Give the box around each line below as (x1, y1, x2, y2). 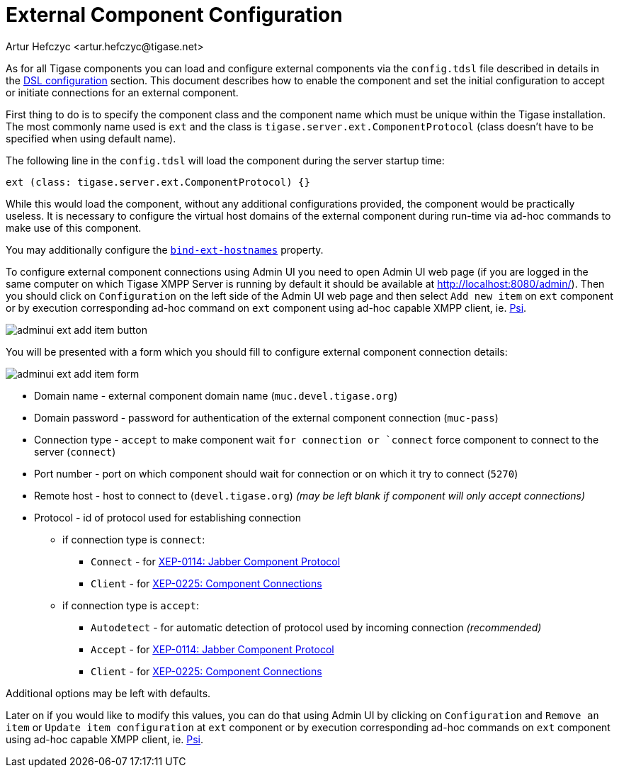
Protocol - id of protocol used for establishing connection (34, 511, 302, 524)
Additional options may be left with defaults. (6, 687, 211, 699)
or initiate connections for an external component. (6, 86, 239, 98)
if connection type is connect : (62, 533, 205, 546)
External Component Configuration (6, 3, 343, 27)
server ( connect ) (34, 445, 116, 458)
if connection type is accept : (62, 599, 199, 611)
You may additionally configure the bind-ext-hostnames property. (6, 243, 324, 256)
